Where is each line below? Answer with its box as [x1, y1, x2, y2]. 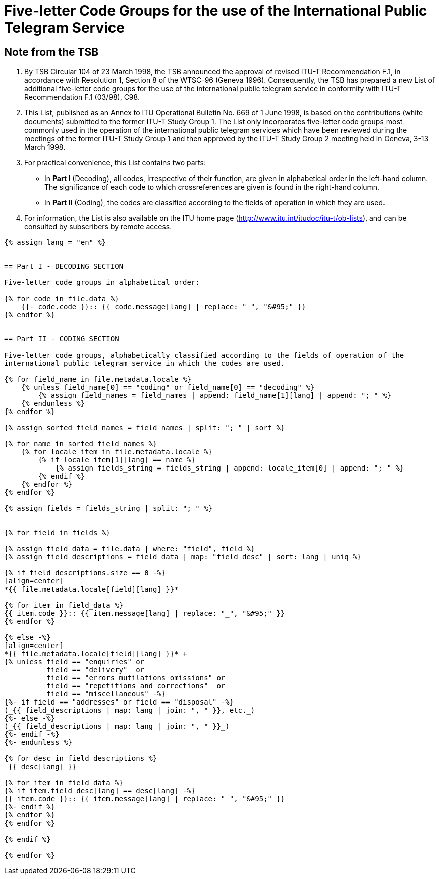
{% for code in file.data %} [4, 295, 119, 303]
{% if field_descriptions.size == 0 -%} [4, 569, 166, 577]
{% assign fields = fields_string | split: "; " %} [4, 504, 213, 513]
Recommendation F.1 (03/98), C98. [24, 93, 140, 102]
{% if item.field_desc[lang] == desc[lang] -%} [4, 787, 196, 795]
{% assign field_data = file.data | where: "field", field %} [4, 545, 255, 553]
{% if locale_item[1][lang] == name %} [38, 456, 196, 464]
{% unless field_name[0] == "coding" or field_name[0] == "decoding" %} [21, 383, 315, 392]
